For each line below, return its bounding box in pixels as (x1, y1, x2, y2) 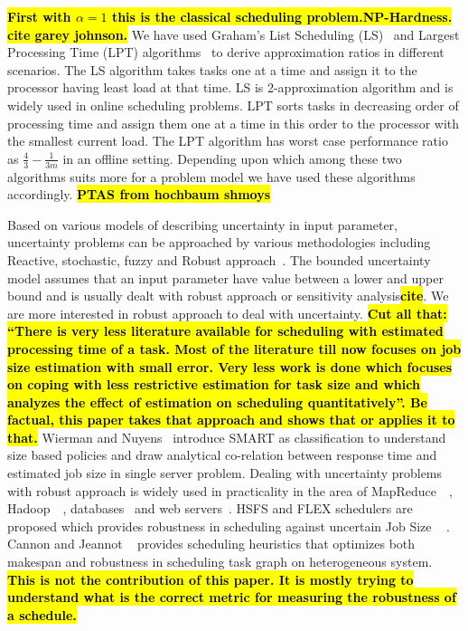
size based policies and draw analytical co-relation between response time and (7, 445, 437, 464)
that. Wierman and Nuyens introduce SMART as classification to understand (7, 427, 446, 446)
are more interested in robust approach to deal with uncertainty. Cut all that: (7, 303, 447, 322)
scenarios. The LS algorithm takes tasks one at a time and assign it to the (7, 60, 417, 79)
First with (7, 7, 71, 25)
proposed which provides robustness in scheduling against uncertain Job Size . (7, 516, 450, 535)
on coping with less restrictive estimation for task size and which (7, 375, 420, 394)
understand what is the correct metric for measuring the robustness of (7, 588, 456, 607)
